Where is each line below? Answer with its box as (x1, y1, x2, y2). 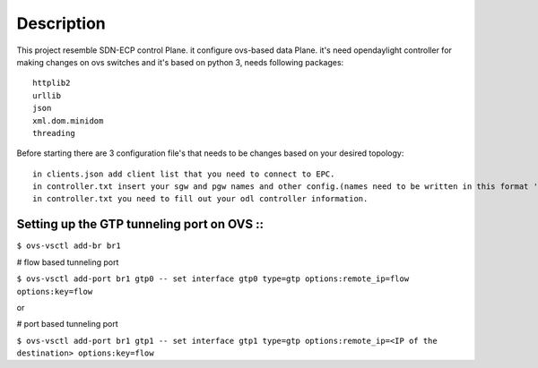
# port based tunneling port (16, 319, 118, 329)
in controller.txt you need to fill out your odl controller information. (32, 193, 369, 204)
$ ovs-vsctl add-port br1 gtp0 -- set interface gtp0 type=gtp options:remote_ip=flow (16, 274, 410, 284)
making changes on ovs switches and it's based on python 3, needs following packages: (16, 56, 344, 67)
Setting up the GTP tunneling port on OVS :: (16, 217, 265, 232)
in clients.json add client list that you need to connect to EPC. (32, 168, 335, 179)
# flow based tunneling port (16, 256, 119, 268)
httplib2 (32, 78, 71, 89)
